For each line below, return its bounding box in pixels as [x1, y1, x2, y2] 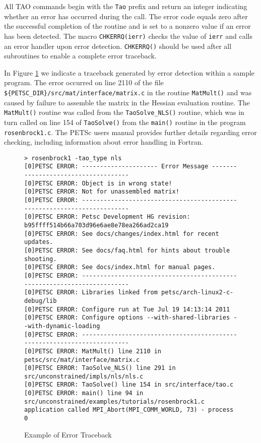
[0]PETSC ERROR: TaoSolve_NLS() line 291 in [24, 364, 176, 372]
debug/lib [24, 297, 57, 304]
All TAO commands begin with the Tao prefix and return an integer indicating [4, 1, 247, 11]
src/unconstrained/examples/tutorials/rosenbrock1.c [24, 398, 205, 405]
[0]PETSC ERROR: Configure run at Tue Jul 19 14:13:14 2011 [24, 305, 230, 313]
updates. [24, 238, 53, 246]
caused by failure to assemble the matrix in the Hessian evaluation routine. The [4, 97, 250, 107]
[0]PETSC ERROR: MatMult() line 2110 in [24, 347, 162, 355]
